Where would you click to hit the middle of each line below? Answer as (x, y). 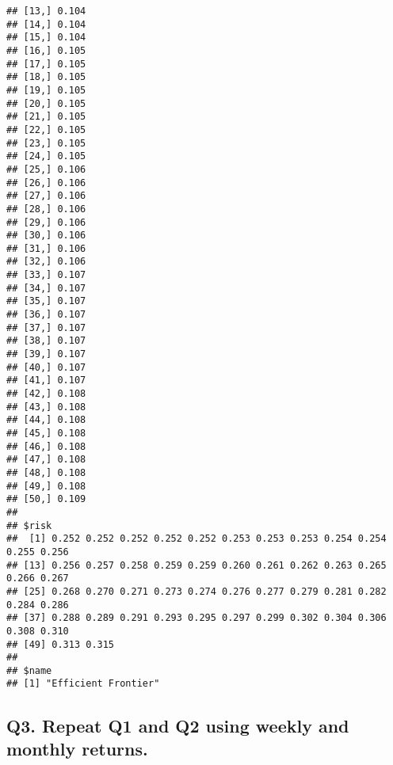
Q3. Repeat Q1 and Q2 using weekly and (178, 725)
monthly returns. (77, 748)
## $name (29, 670)
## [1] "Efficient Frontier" (83, 684)
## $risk (29, 525)
